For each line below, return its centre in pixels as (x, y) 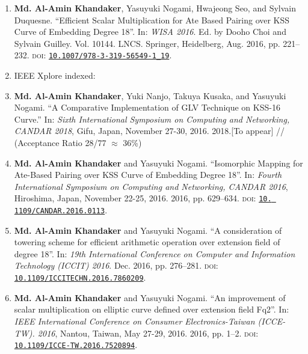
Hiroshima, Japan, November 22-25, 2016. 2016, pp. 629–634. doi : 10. (143, 198)
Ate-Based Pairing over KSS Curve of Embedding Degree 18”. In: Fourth (148, 175)
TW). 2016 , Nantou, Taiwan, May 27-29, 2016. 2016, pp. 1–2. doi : (136, 333)
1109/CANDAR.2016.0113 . (61, 210)
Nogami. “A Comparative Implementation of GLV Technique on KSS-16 (147, 107)
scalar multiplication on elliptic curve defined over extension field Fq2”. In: (152, 309)
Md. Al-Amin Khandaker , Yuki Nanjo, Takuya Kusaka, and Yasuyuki (150, 95)
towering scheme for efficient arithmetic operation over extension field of (147, 242)
